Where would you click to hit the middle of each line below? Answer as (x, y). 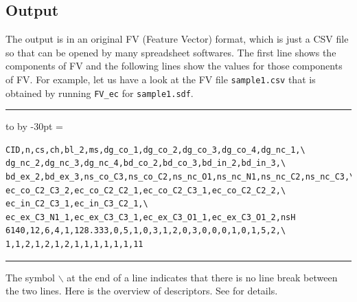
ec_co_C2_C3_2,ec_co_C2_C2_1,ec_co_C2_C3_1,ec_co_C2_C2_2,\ (146, 190)
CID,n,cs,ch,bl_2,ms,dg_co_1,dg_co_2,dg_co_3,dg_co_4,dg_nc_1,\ (156, 150)
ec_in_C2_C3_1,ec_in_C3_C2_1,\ (77, 204)
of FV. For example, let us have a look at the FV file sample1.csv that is (161, 79)
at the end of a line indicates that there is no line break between (202, 277)
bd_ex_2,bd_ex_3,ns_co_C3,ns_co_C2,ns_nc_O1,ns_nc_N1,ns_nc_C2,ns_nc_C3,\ (180, 177)
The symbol (31, 277)
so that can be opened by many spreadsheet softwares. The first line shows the (171, 52)
